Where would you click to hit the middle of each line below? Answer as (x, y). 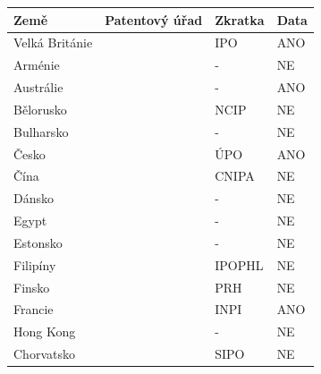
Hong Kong (45, 331)
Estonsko (38, 242)
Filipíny (35, 264)
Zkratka (240, 19)
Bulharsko (41, 131)
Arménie (37, 65)
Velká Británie (53, 42)
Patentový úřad (154, 19)
